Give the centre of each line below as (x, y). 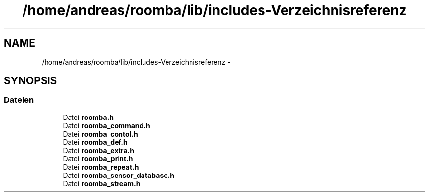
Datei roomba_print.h (98, 158)
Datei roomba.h (88, 117)
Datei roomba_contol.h (100, 134)
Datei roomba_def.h (95, 142)
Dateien (19, 100)
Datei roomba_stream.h (102, 183)
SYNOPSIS (31, 81)
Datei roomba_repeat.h (101, 167)
